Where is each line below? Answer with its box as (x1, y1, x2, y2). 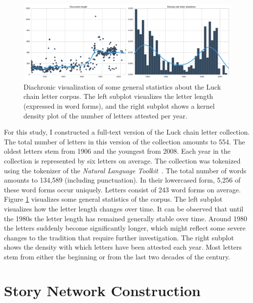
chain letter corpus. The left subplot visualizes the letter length (23, 91, 213, 101)
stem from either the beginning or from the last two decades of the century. (4, 251, 230, 261)
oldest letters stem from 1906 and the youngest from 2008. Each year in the (4, 146, 231, 156)
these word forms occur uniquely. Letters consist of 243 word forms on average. (4, 184, 241, 194)
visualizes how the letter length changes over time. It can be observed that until (4, 203, 244, 213)
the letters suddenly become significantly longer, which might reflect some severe (4, 223, 246, 233)
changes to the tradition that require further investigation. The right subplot (4, 232, 234, 242)
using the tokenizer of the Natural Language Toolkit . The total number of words (4, 165, 247, 175)
